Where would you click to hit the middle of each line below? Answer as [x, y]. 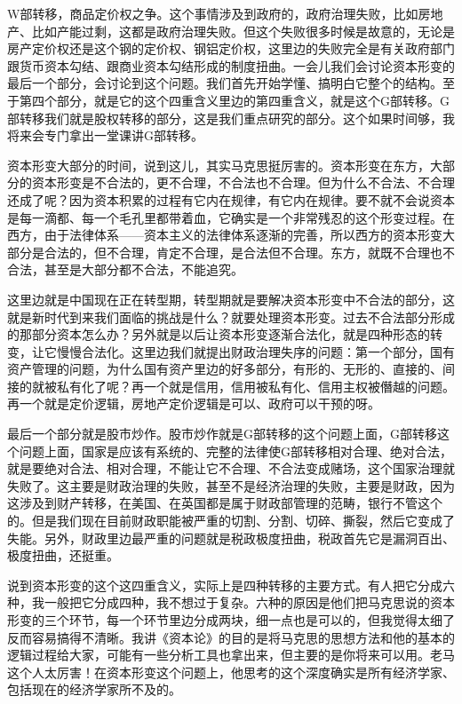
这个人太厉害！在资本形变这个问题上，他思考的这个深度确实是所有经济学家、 [231, 672]
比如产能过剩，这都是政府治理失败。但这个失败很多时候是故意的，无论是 [243, 31]
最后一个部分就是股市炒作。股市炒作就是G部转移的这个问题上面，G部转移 [222, 434]
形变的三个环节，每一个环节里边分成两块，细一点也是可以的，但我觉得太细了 [231, 620]
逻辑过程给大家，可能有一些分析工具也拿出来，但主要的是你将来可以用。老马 [231, 655]
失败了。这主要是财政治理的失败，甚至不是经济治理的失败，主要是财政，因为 [231, 485]
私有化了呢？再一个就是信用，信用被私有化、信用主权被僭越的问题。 [255, 386]
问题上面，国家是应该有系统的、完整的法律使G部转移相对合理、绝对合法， [235, 451]
